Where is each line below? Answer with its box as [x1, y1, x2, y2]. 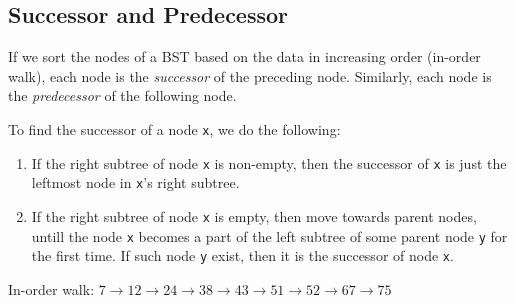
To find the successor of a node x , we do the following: [8, 118, 341, 139]
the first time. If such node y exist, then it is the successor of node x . [31, 245, 454, 266]
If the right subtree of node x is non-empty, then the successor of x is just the [31, 152, 507, 173]
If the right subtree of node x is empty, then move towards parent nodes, [31, 205, 477, 226]
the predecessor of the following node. [8, 85, 237, 106]
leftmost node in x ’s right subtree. [31, 172, 240, 193]
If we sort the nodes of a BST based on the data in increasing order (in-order [8, 46, 481, 67]
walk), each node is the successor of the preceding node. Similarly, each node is [8, 65, 492, 86]
